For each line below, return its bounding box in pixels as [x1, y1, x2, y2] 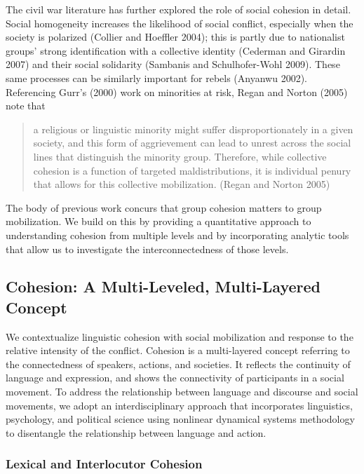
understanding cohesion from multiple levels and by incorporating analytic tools [6, 227, 349, 242]
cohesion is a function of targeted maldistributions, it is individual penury [33, 163, 351, 177]
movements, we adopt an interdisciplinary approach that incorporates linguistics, [6, 398, 353, 412]
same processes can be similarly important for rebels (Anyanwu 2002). [6, 70, 307, 85]
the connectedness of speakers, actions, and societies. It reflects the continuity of [6, 356, 351, 371]
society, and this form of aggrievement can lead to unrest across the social [33, 135, 351, 150]
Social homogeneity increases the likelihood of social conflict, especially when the [6, 15, 353, 30]
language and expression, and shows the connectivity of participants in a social [6, 370, 344, 385]
